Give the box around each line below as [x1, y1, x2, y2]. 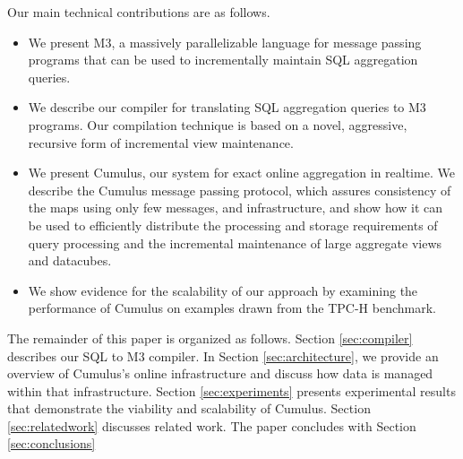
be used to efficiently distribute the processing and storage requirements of [28, 215, 438, 234]
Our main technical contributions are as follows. [7, 3, 270, 21]
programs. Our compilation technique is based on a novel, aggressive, [28, 115, 407, 134]
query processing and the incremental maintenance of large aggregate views [28, 233, 442, 252]
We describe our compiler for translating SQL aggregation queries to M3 [28, 98, 426, 117]
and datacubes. [28, 251, 112, 270]
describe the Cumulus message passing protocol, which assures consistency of [28, 180, 451, 199]
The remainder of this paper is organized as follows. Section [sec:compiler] [7, 328, 413, 347]
